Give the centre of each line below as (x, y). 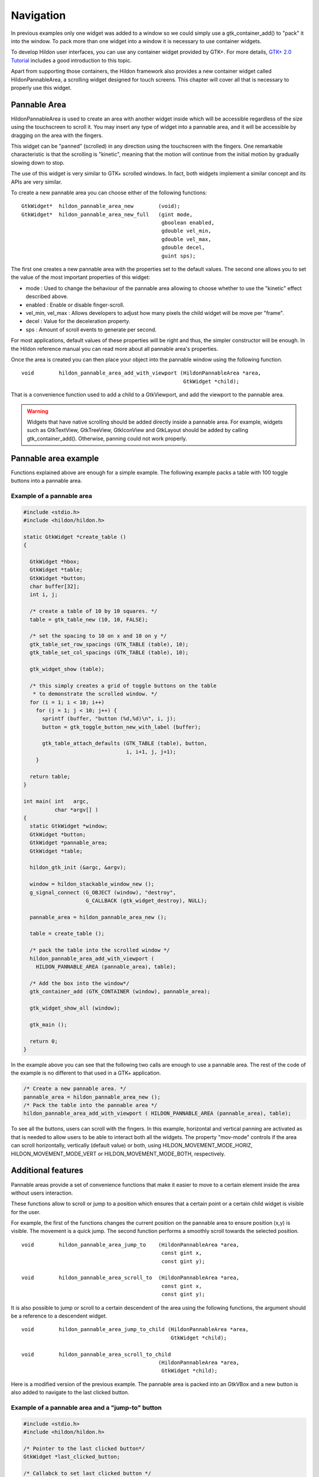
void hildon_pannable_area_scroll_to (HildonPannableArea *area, (131, 1278)
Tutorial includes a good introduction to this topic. (71, 60)
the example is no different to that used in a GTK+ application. (86, 1073)
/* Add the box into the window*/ (80, 983)
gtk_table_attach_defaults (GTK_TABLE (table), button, (125, 744)
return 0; (44, 1041)
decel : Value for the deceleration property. (78, 321)
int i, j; (44, 595)
